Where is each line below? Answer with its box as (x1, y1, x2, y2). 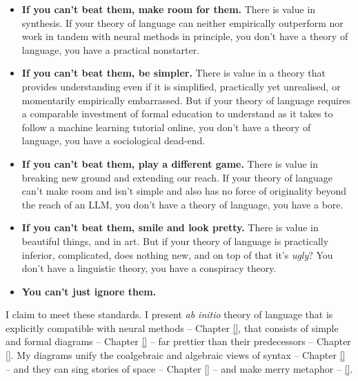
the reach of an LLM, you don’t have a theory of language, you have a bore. (21, 197, 344, 211)
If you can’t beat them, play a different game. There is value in (21, 156, 318, 170)
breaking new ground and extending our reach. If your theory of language (21, 170, 333, 184)
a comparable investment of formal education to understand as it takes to (21, 106, 333, 121)
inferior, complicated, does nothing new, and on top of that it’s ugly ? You (21, 247, 333, 262)
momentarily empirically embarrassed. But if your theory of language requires (21, 92, 351, 107)
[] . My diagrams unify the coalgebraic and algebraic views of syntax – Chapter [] (6, 348, 346, 362)
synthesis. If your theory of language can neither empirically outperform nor (21, 15, 344, 30)
